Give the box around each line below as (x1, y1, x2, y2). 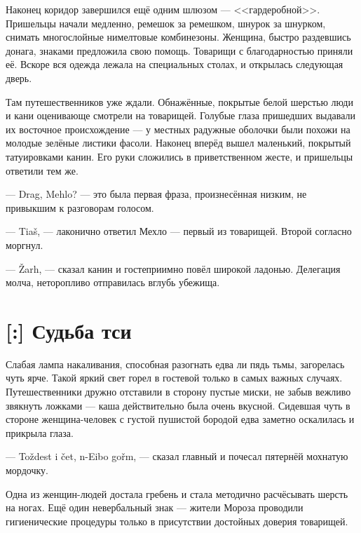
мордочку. (6, 462, 48, 477)
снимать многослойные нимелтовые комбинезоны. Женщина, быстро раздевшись (6, 29, 351, 44)
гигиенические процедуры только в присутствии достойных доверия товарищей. (6, 513, 348, 528)
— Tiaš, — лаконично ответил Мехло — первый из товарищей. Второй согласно (6, 224, 352, 238)
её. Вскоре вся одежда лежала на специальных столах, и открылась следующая (6, 57, 343, 72)
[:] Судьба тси (6, 316, 132, 344)
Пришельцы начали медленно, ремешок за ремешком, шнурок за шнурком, (6, 15, 326, 30)
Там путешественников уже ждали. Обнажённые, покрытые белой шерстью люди (6, 94, 353, 109)
